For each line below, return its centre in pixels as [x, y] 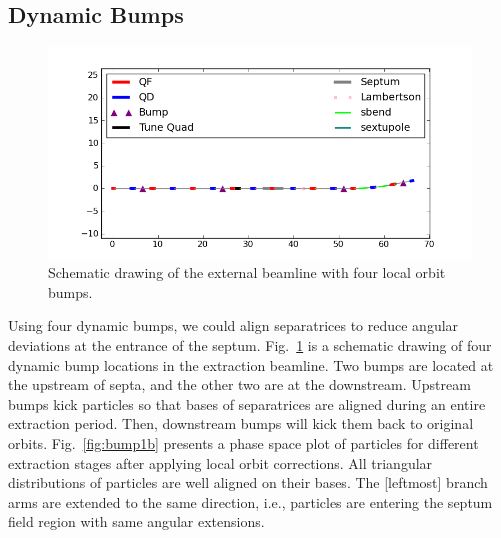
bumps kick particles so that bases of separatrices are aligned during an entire [247, 403]
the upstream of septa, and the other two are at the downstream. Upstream [239, 384]
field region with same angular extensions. [136, 521]
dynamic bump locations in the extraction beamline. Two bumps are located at [251, 364]
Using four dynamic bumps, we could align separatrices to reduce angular [233, 325]
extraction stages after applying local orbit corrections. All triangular [220, 462]
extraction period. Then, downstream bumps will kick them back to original [241, 423]
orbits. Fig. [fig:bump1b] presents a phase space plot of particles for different [243, 443]
